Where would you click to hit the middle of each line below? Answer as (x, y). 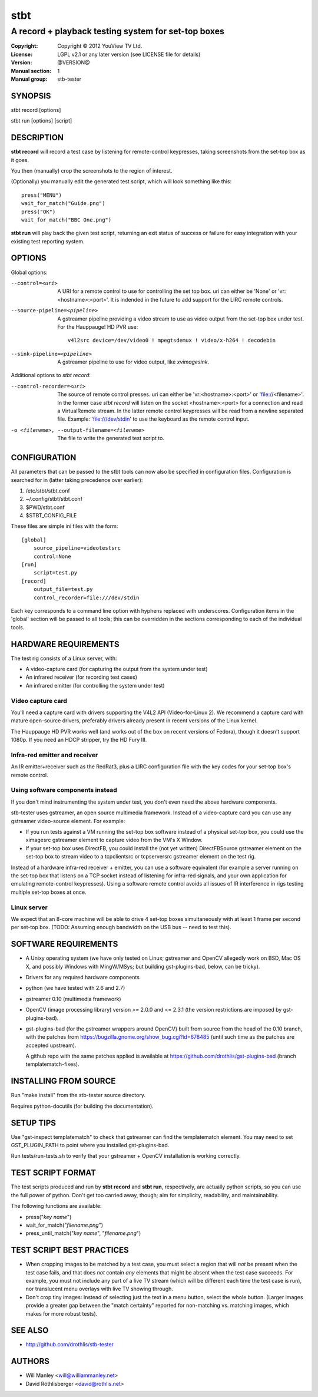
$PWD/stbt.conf (45, 507)
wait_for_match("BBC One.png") (67, 220)
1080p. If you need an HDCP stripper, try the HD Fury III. (79, 740)
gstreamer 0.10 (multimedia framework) (73, 999)
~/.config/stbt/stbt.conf (54, 499)
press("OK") (39, 212)
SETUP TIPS (33, 1123)
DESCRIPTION (37, 138)
